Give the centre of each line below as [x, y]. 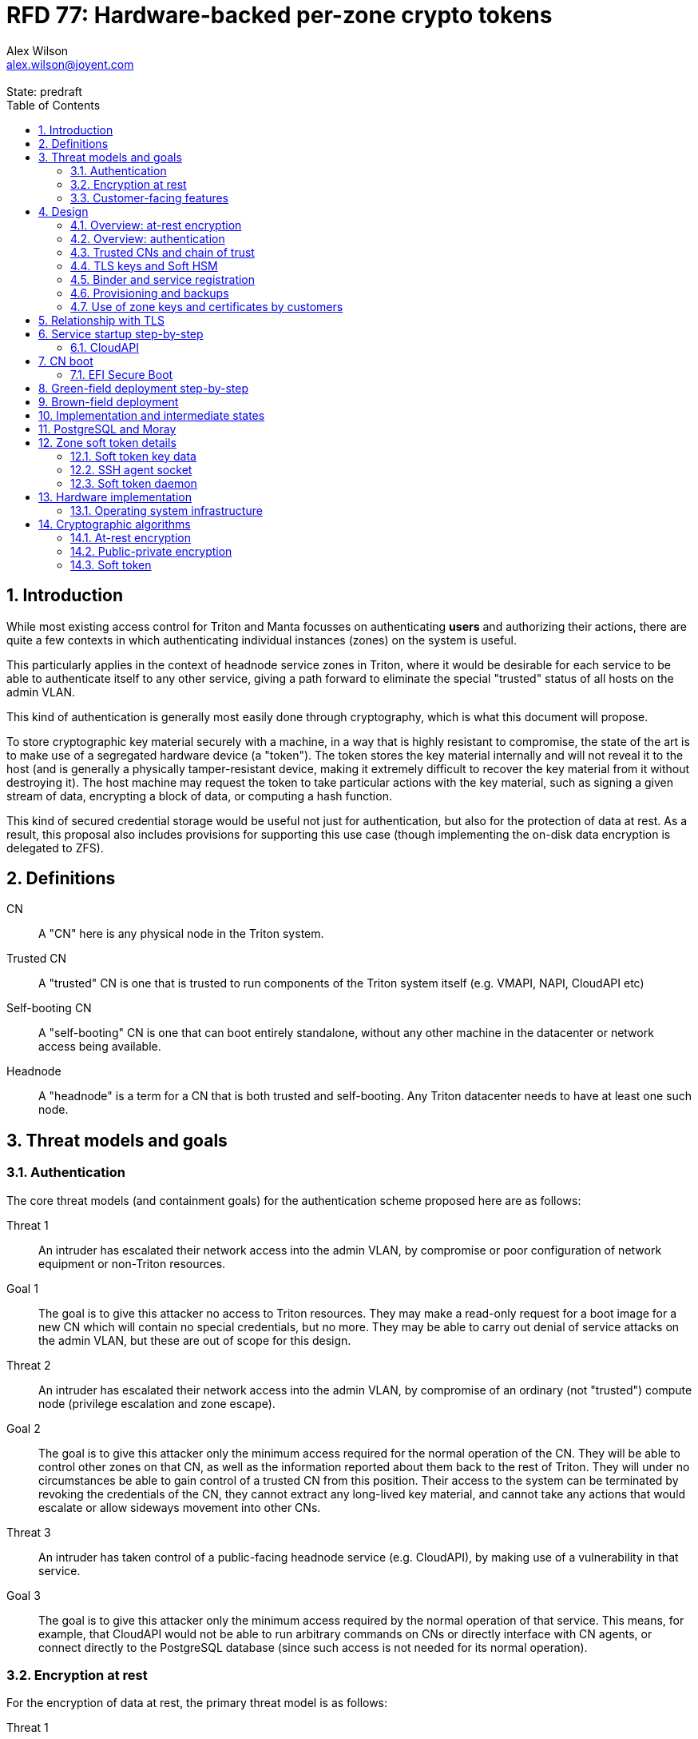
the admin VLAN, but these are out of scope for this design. [195, 1340]
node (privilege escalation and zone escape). [157, 1403]
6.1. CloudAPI [105, 347]
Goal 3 [24, 1595]
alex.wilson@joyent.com [70, 64]
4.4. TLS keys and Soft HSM [144, 265]
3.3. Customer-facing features [149, 197]
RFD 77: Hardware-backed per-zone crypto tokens [280, 15]
